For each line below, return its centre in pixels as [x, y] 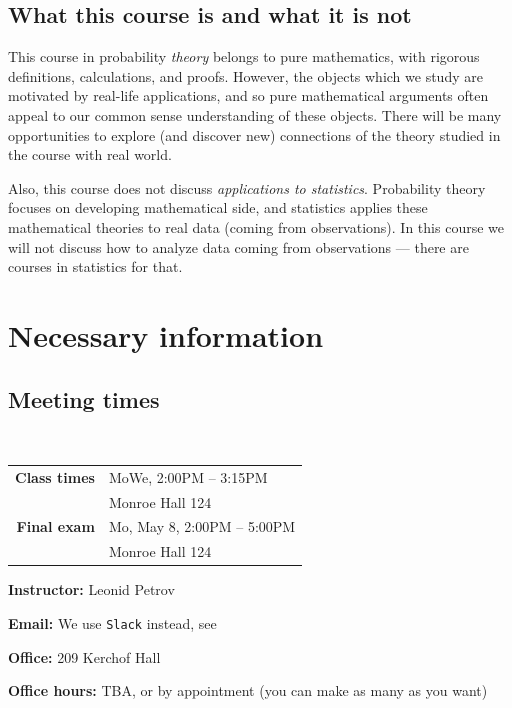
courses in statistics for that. [95, 266]
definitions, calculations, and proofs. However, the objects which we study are [245, 75]
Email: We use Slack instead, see [112, 622]
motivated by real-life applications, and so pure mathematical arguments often [248, 95]
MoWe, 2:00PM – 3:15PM [188, 476]
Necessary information [166, 334]
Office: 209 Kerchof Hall [84, 656]
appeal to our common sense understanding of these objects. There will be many [255, 114]
